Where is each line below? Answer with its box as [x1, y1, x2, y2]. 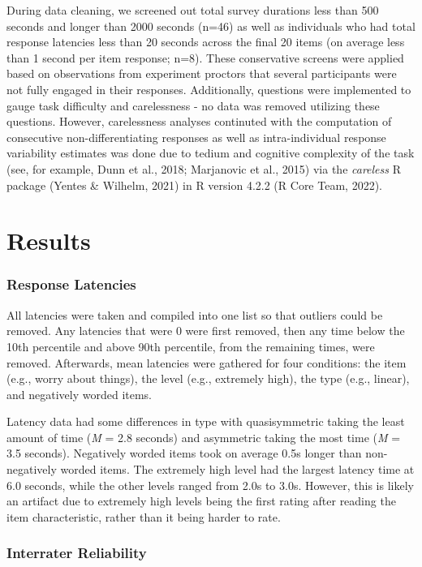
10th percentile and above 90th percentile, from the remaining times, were [6, 337, 375, 354]
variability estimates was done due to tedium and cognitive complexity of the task [6, 144, 415, 161]
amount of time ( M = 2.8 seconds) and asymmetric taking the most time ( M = [6, 428, 401, 445]
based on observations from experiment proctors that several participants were [6, 65, 397, 82]
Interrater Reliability [6, 543, 147, 563]
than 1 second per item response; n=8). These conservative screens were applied [6, 49, 404, 66]
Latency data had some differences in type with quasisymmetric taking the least [6, 413, 405, 430]
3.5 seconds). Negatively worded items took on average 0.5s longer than [6, 445, 362, 462]
